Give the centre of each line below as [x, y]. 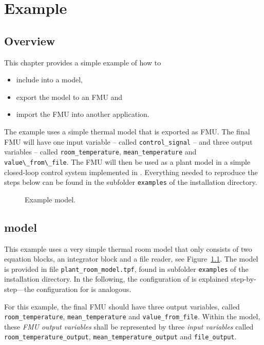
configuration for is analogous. [84, 289]
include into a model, [49, 80]
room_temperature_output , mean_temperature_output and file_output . [120, 337]
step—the [19, 289]
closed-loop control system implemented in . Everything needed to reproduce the [131, 172]
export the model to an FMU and [69, 97]
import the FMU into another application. [83, 114]
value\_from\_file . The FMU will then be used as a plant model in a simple [127, 161]
